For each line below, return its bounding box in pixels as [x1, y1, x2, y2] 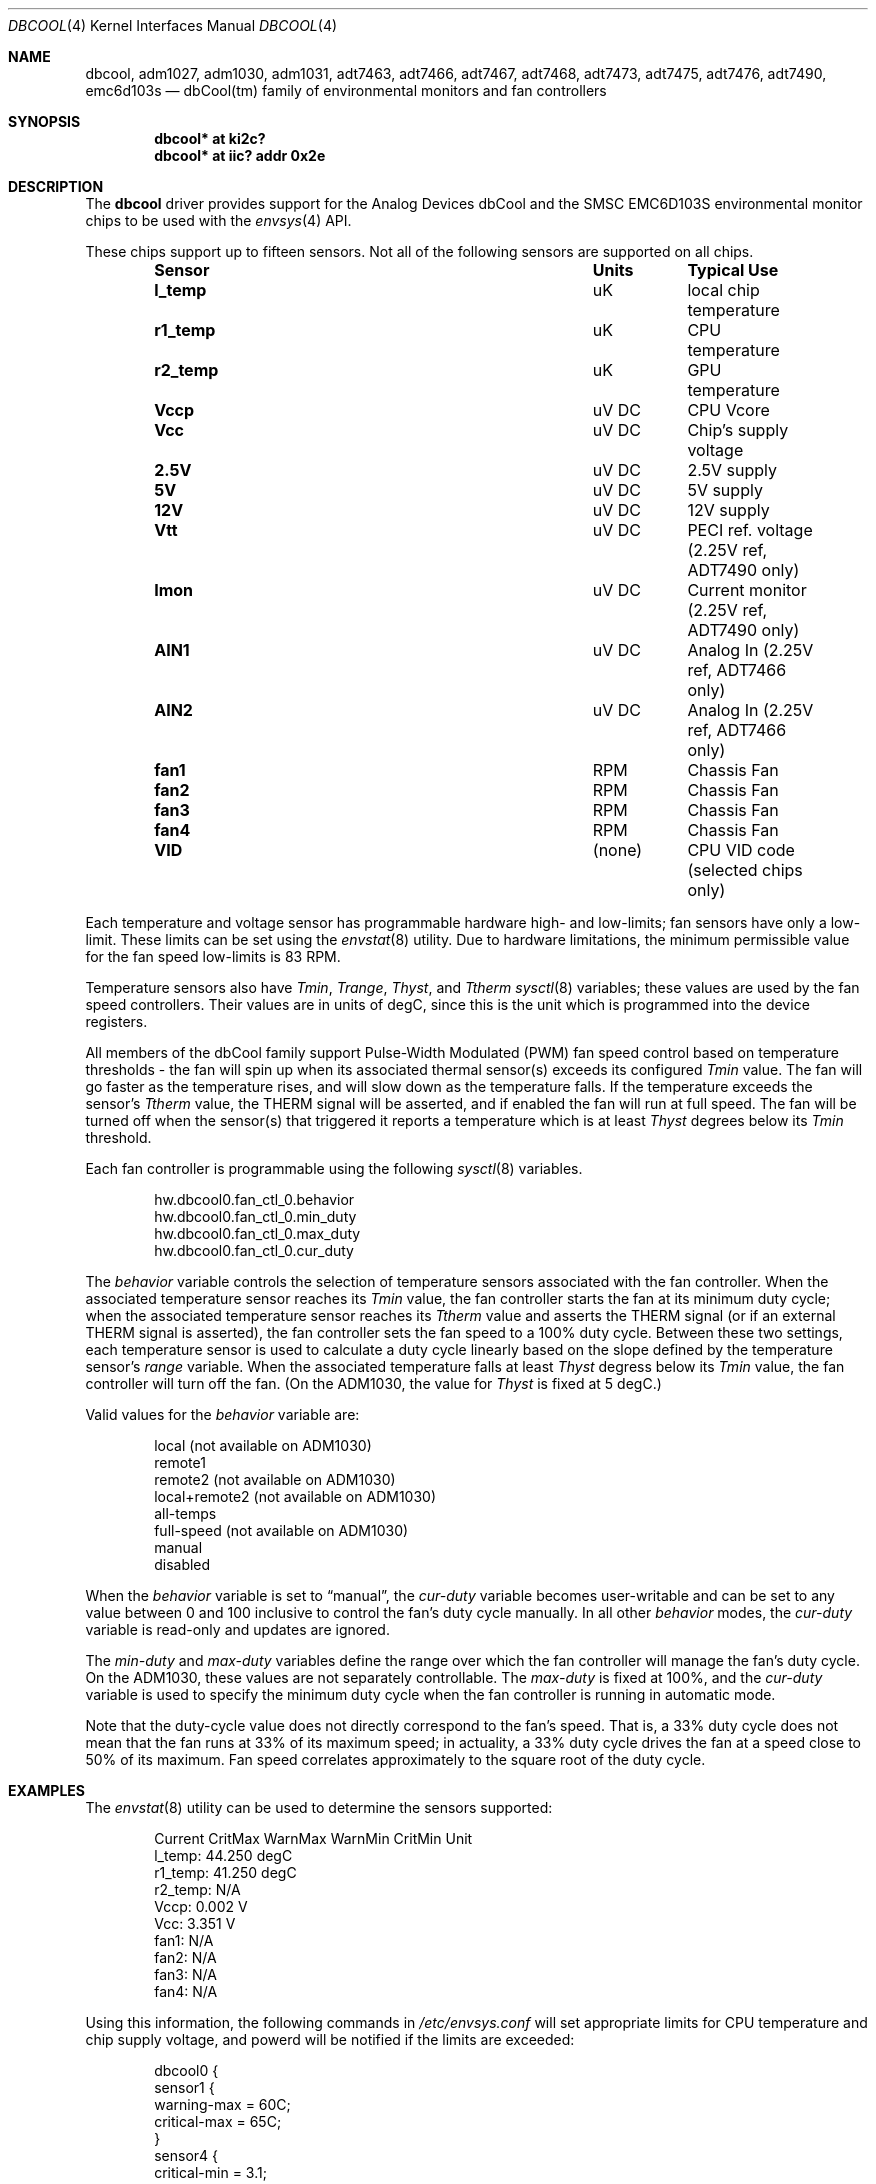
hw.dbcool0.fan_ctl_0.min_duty [154, 1208, 357, 1225]
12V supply [687, 500, 770, 520]
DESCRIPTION [8, 178, 104, 195]
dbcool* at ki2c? [154, 130, 266, 147]
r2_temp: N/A [154, 1881, 241, 1898]
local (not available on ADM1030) [154, 1437, 372, 1454]
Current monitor [687, 580, 807, 600]
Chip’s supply [687, 420, 789, 440]
